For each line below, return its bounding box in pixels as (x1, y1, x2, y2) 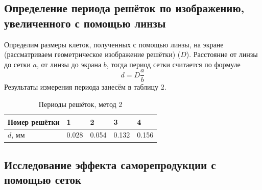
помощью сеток (4, 172, 82, 187)
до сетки (4, 59, 31, 69)
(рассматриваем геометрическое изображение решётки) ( (4, 49, 181, 60)
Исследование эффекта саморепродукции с (4, 156, 216, 172)
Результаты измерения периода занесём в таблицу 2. (4, 82, 166, 92)
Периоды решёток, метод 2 (38, 99, 123, 110)
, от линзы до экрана (36, 59, 102, 69)
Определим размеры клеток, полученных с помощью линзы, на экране (4, 39, 224, 49)
